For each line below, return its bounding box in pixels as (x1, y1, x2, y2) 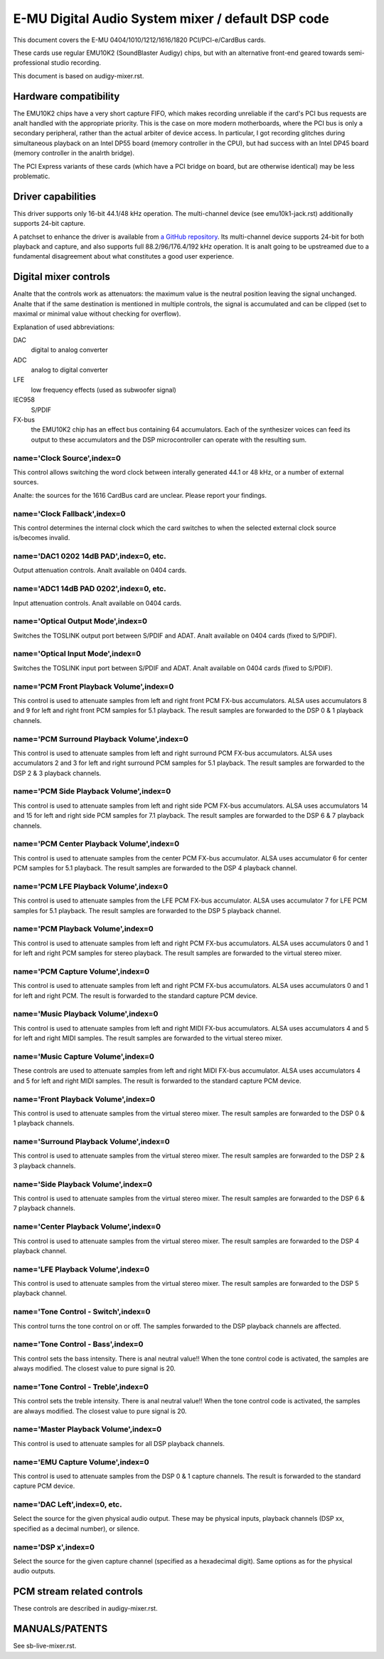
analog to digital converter (31, 365, 108, 374)
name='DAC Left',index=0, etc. (13, 1499, 122, 1509)
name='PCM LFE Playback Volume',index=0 (13, 881, 169, 891)
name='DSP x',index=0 (13, 1542, 95, 1552)
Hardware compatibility (13, 90, 120, 103)
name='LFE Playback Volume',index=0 (13, 1264, 149, 1274)
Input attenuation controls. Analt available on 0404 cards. (13, 598, 182, 607)
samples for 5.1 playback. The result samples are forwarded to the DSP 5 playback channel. (13, 906, 281, 915)
